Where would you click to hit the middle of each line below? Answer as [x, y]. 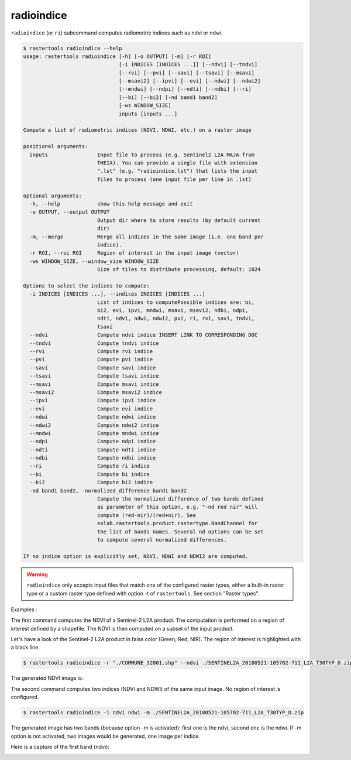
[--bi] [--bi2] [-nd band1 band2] [168, 97]
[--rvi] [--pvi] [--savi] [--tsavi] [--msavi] [186, 73]
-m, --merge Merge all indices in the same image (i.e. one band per [147, 237]
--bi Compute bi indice [90, 474]
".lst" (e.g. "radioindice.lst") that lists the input [177, 171]
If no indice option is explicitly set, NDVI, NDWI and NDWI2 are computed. [136, 556]
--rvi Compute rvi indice [91, 351]
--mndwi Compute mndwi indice [94, 433]
